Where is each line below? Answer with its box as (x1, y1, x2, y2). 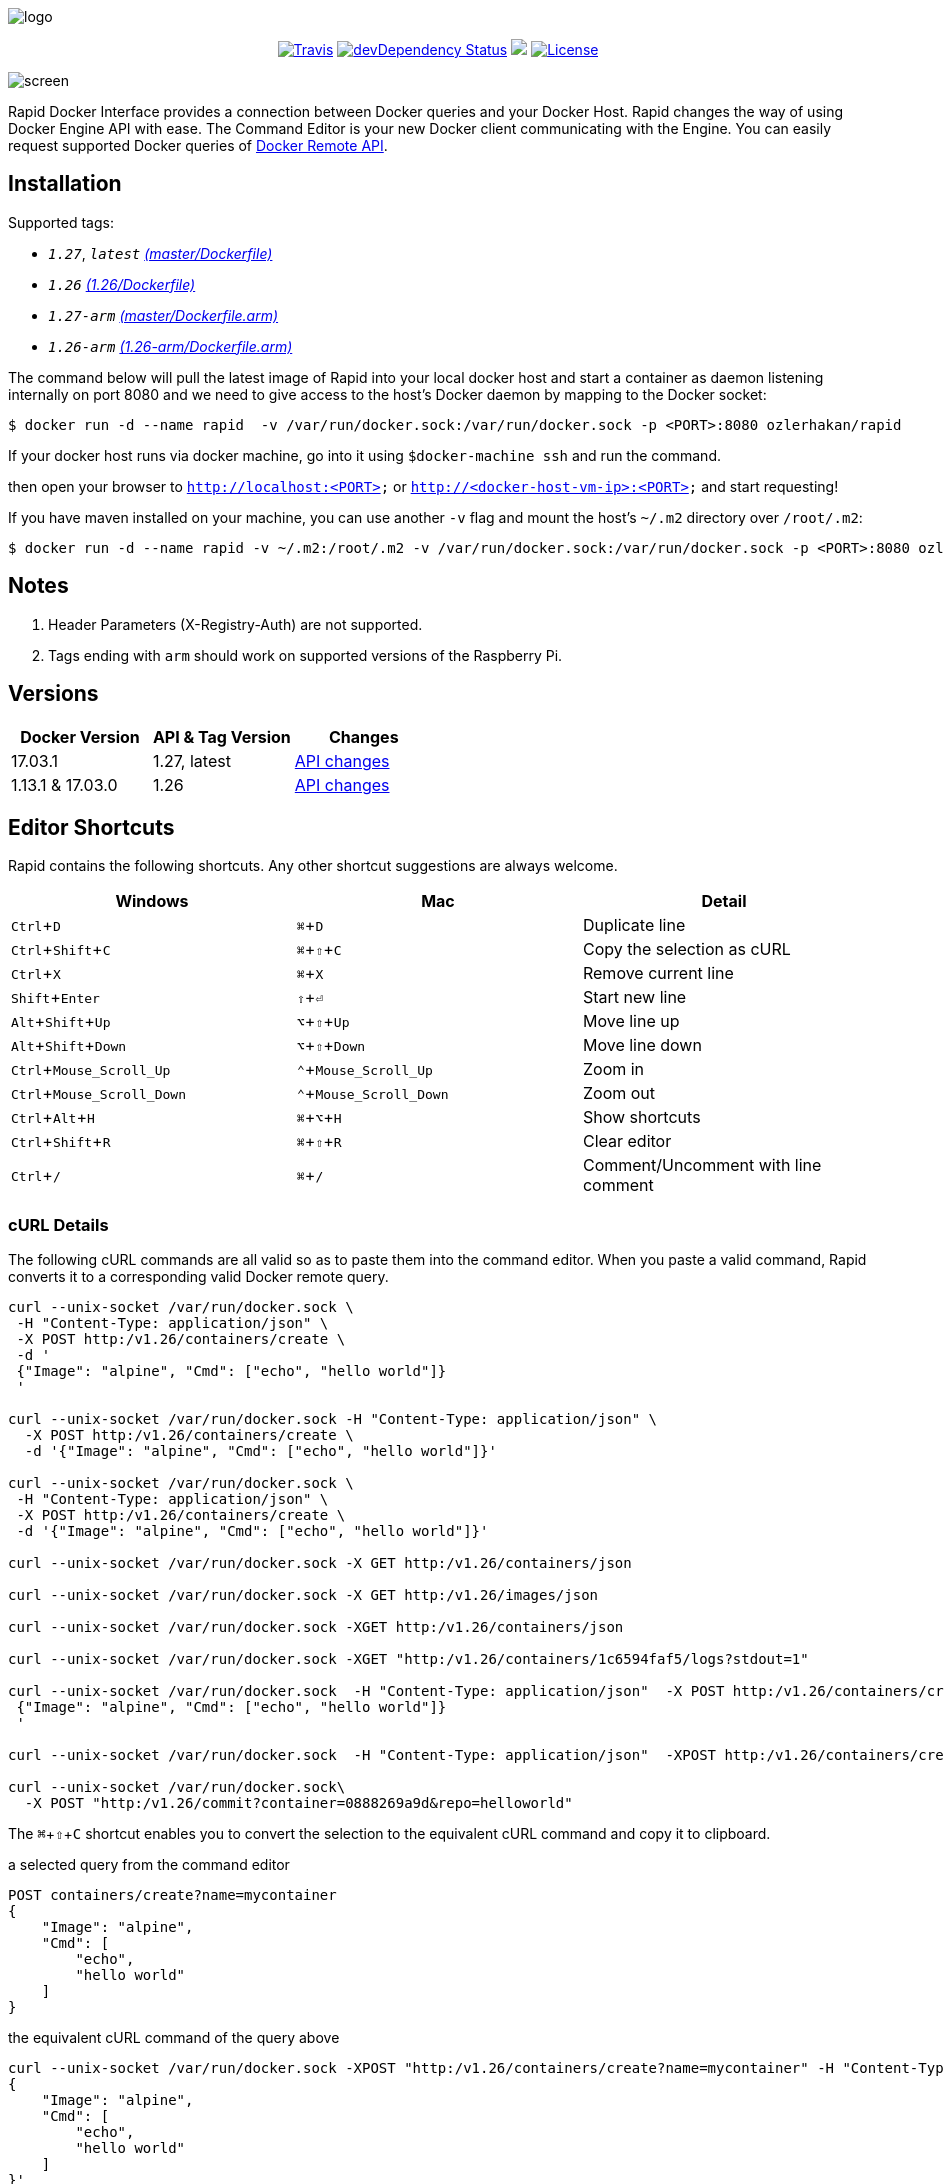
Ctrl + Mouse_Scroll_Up (11, 1059, 171, 1080)
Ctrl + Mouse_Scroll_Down (11, 1083, 186, 1104)
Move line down (582, 1035, 702, 1056)
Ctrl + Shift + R (11, 1131, 111, 1152)
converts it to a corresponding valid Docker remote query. (8, 1268, 389, 1286)
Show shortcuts (582, 1107, 701, 1128)
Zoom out (582, 1083, 656, 1104)
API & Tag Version (152, 726, 291, 747)
